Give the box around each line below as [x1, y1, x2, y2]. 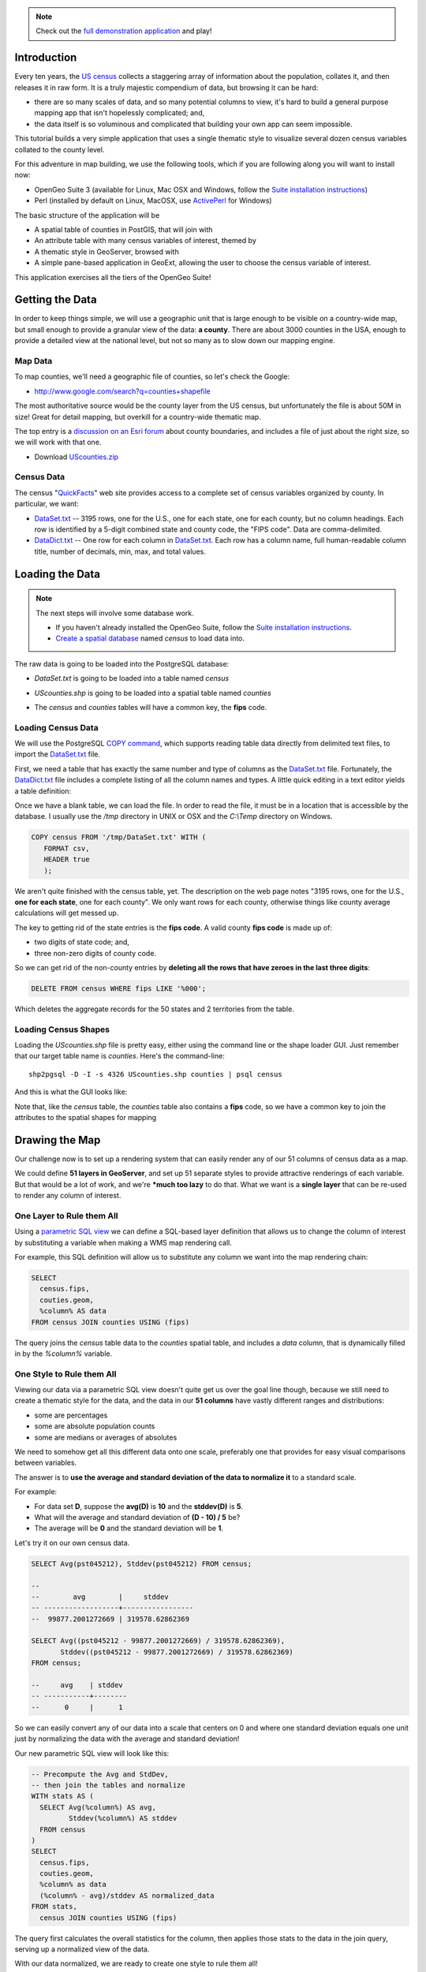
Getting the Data [14, 293, 98, 307]
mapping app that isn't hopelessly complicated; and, [34, 108, 205, 118]
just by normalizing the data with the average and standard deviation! [14, 1734, 240, 1743]
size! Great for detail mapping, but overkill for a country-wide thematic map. [14, 412, 262, 421]
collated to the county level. [14, 144, 105, 154]
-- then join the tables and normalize [31, 1780, 185, 1790]
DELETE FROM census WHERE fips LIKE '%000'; [31, 984, 207, 993]
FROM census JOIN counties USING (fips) [31, 1317, 189, 1327]
